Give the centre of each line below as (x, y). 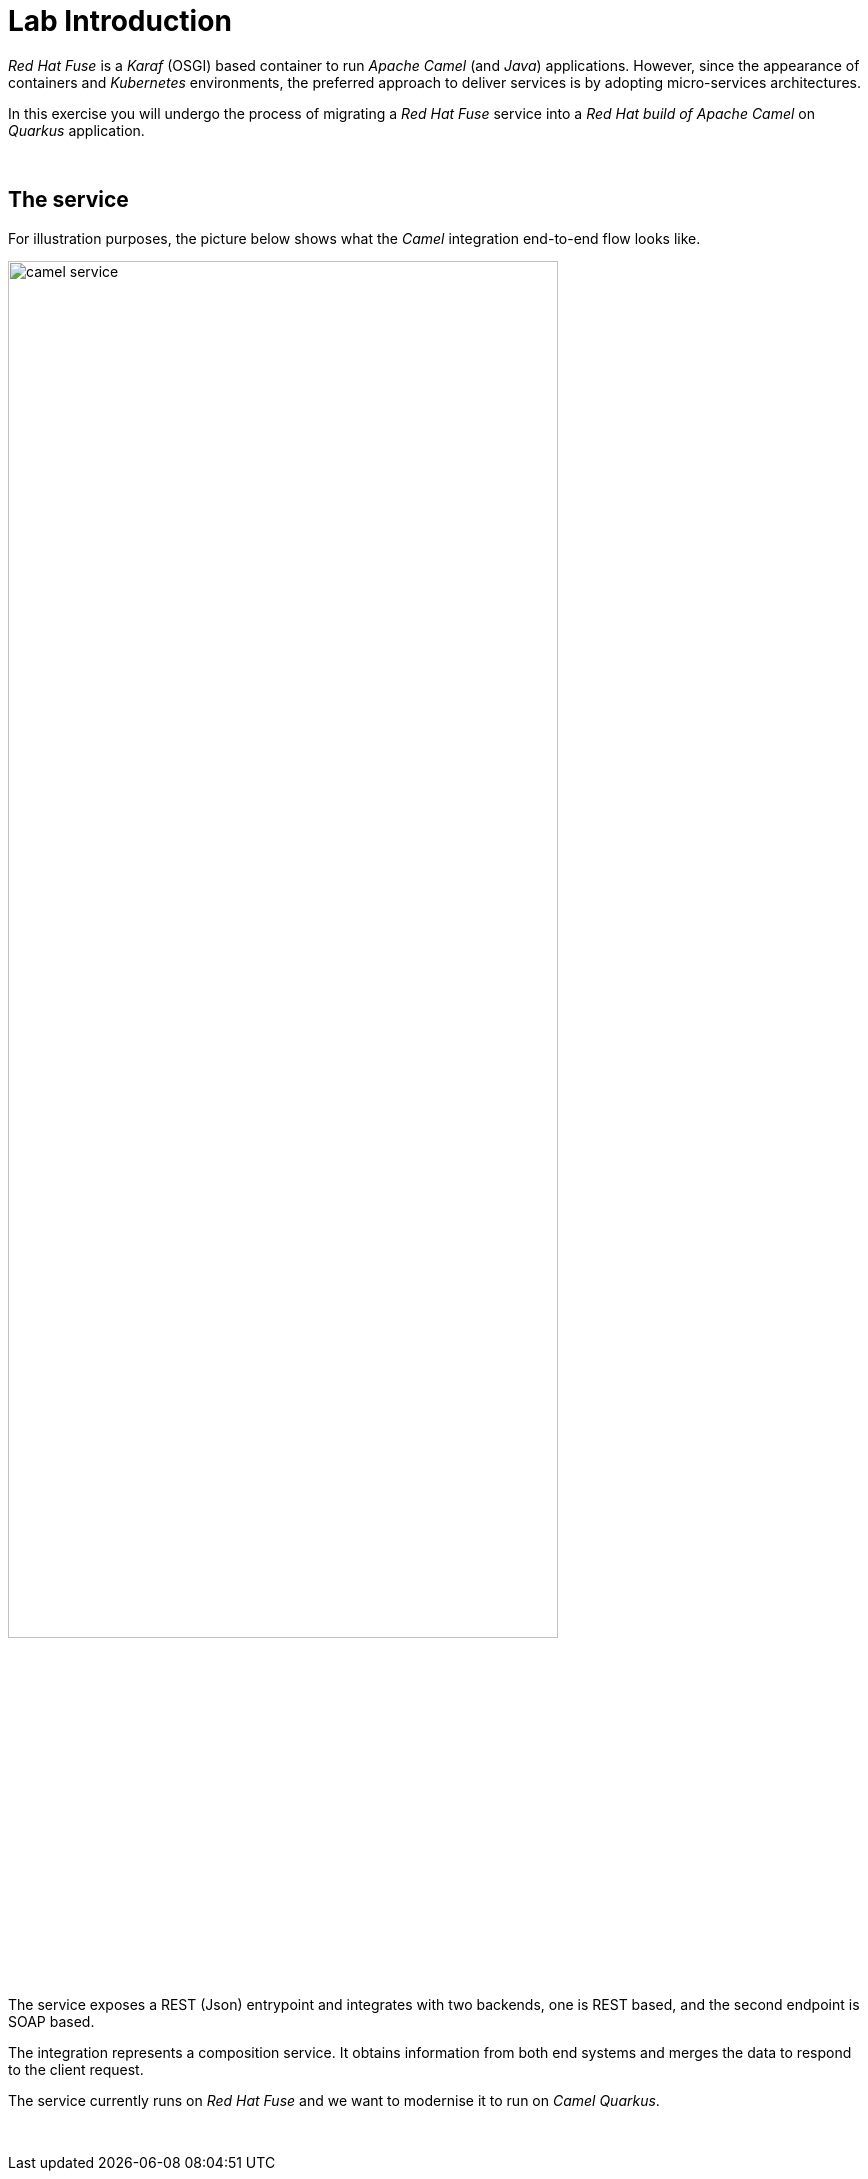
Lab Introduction (120, 21)
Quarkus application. (76, 130)
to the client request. (76, 2070)
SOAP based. (51, 2022)
